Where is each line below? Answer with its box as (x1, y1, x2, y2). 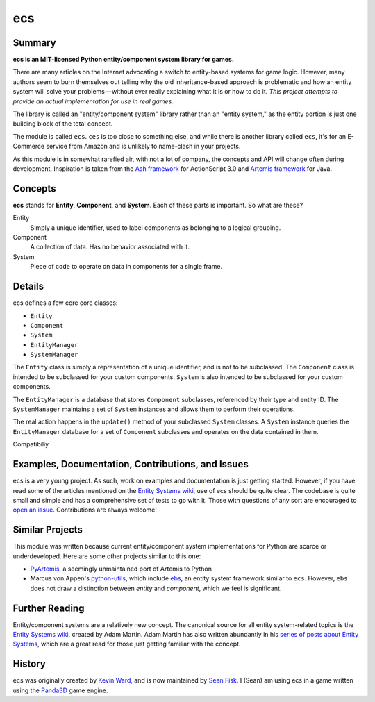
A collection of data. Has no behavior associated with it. (30, 243, 190, 251)
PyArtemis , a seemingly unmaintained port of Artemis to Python (30, 565, 212, 573)
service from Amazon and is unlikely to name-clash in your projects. (46, 142, 241, 151)
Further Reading (12, 602, 85, 614)
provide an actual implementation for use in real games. (12, 97, 174, 106)
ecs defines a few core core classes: (12, 299, 118, 307)
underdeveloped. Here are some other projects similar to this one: (12, 552, 201, 560)
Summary (12, 37, 56, 49)
